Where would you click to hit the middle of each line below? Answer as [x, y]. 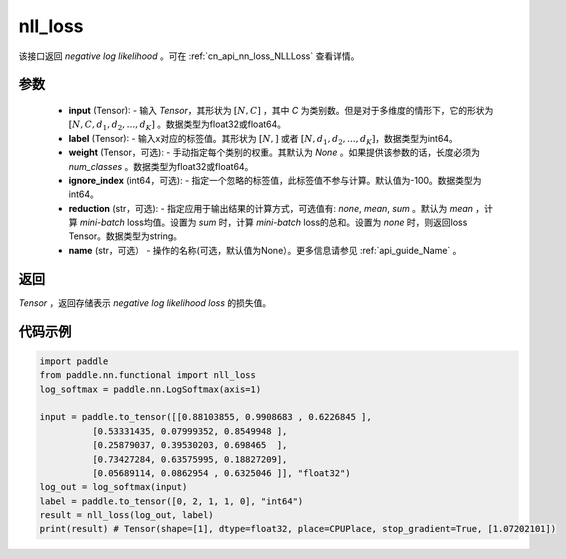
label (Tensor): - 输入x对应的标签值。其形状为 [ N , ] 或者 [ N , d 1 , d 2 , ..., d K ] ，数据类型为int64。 [263, 139]
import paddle [74, 361]
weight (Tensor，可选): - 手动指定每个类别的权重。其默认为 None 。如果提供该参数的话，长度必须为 [274, 152]
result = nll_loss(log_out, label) [126, 515]
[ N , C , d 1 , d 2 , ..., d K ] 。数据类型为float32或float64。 [177, 125]
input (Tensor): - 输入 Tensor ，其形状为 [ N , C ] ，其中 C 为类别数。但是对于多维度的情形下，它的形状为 [281, 110]
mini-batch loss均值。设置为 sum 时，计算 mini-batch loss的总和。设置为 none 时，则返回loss [273, 222]
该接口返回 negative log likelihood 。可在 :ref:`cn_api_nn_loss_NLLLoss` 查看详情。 [189, 56]
